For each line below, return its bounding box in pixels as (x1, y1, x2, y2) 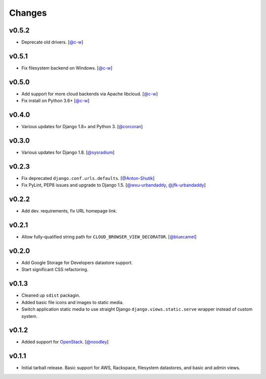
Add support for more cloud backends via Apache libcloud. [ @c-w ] (21, 91, 158, 97)
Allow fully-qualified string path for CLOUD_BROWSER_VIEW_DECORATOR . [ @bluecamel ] (21, 234, 197, 240)
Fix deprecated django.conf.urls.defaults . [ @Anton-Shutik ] (21, 175, 155, 181)
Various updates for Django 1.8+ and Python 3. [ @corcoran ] (21, 124, 143, 130)
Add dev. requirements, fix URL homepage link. (21, 208, 118, 214)
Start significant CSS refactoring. (21, 267, 89, 273)
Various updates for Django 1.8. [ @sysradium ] (21, 149, 115, 155)
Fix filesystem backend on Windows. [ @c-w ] (21, 65, 113, 71)
